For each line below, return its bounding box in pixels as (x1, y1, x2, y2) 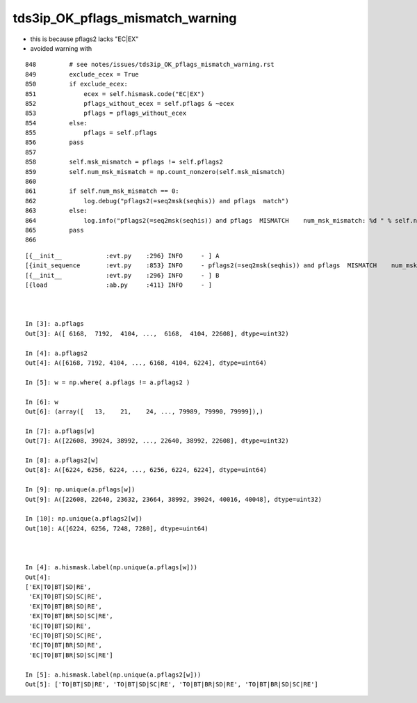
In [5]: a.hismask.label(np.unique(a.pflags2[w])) (25, 670, 202, 679)
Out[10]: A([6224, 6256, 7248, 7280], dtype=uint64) (25, 524, 208, 532)
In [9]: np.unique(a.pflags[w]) (25, 486, 136, 493)
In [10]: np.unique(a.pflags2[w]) (25, 515, 142, 523)
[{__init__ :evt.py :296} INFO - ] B (25, 271, 220, 279)
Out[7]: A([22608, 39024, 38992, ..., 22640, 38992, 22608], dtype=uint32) (25, 437, 289, 445)
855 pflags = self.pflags (25, 129, 158, 137)
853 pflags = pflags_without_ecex (25, 109, 187, 118)
